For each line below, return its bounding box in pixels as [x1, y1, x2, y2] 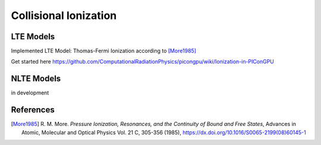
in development [11, 89, 49, 96]
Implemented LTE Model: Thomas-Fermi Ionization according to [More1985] [11, 48, 196, 55]
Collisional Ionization [11, 9, 117, 22]
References [11, 105, 55, 115]
